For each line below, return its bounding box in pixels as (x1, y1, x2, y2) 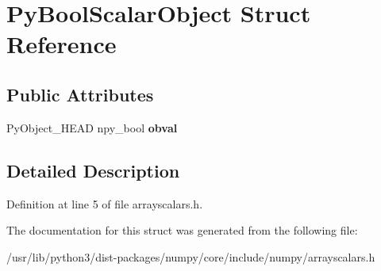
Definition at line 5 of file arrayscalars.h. (6, 195, 203, 212)
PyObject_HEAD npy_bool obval (6, 119, 178, 135)
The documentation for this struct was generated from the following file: (6, 222, 358, 239)
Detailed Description (6, 158, 180, 182)
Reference (6, 28, 117, 60)
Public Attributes (6, 82, 154, 106)
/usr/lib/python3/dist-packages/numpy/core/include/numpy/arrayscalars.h (6, 248, 375, 265)
